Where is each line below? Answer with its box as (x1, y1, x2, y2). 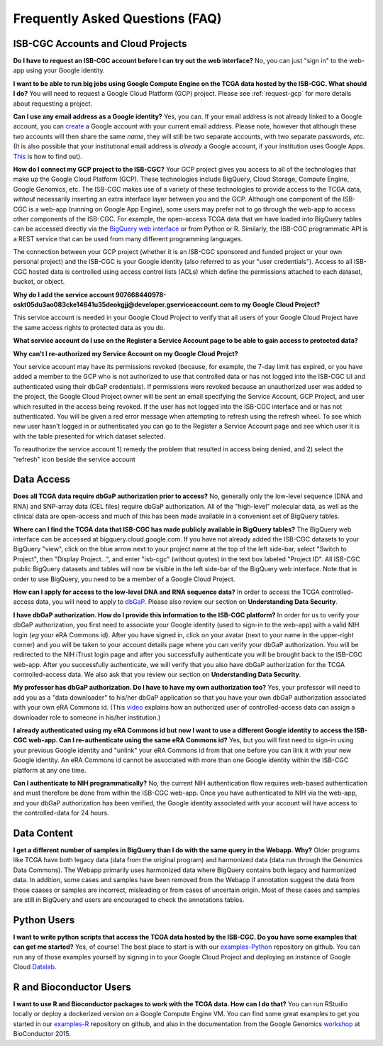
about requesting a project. (13, 99, 92, 108)
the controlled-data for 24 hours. (13, 809, 109, 817)
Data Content (13, 827, 74, 839)
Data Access (13, 473, 71, 485)
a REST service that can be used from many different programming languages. (13, 234, 243, 243)
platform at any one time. (13, 766, 87, 774)
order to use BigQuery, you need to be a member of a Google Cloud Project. (13, 575, 235, 583)
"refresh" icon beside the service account (13, 455, 136, 463)
